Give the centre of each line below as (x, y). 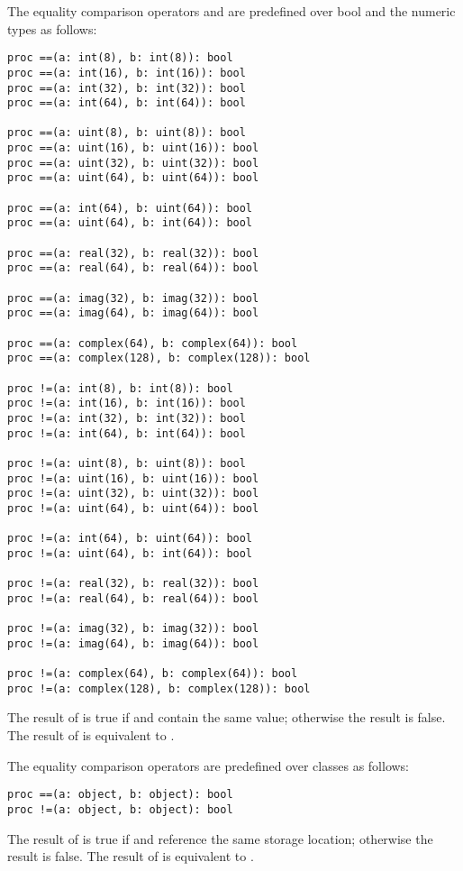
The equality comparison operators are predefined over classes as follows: (209, 765)
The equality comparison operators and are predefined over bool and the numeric (231, 11)
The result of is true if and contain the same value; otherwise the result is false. (227, 717)
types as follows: (52, 28)
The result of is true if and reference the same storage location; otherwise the (220, 838)
